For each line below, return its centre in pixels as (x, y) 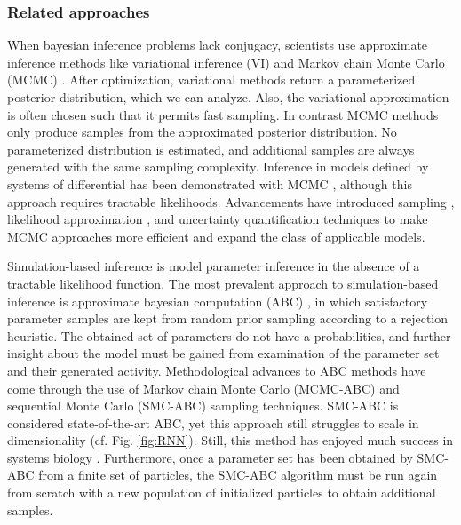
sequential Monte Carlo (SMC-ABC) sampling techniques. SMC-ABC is (203, 406)
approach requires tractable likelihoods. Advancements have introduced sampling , (231, 201)
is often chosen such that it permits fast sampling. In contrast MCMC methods (223, 114)
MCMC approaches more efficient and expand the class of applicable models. (216, 236)
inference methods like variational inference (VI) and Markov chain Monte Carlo (226, 62)
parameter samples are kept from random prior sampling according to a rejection (228, 318)
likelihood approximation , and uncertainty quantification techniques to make (218, 219)
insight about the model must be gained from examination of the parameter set (223, 353)
